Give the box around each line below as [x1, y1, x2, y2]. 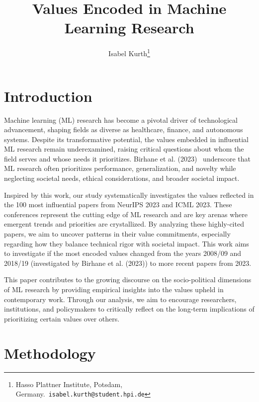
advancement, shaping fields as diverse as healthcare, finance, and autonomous [4, 124, 243, 135]
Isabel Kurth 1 [108, 47, 150, 58]
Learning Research [64, 17, 194, 38]
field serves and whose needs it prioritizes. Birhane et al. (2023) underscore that [4, 153, 251, 163]
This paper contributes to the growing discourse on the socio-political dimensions [4, 274, 252, 285]
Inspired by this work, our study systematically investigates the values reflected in [4, 189, 254, 200]
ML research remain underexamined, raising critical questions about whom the [4, 144, 244, 154]
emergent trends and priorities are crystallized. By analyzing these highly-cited [4, 219, 244, 229]
